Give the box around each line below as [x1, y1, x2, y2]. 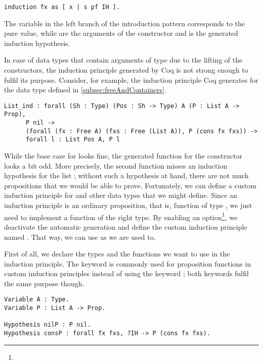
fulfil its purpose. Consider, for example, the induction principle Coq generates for [4, 74, 258, 85]
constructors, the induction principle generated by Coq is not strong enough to [4, 65, 248, 75]
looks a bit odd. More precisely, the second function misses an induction [4, 160, 228, 171]
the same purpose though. [4, 278, 84, 288]
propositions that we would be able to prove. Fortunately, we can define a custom [4, 180, 257, 190]
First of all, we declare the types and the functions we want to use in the [4, 248, 230, 259]
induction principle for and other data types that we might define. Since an [4, 190, 237, 200]
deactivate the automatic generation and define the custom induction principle [4, 221, 247, 232]
